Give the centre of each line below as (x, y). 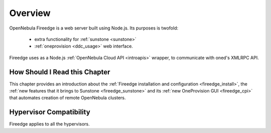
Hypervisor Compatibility (50, 112)
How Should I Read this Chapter (60, 72)
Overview (30, 13)
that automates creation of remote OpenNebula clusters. (67, 98)
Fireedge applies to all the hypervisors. (49, 124)
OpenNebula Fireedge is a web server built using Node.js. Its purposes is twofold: (94, 28)
